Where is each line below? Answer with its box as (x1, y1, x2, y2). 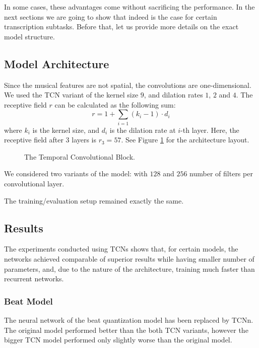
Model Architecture (4, 56, 109, 71)
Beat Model (4, 294, 53, 307)
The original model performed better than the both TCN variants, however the (4, 324, 248, 335)
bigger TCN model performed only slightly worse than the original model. (4, 334, 232, 345)
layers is (72, 134, 97, 145)
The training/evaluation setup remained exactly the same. (4, 195, 184, 206)
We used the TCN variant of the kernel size (4, 89, 139, 100)
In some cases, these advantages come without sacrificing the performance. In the (4, 2, 255, 12)
